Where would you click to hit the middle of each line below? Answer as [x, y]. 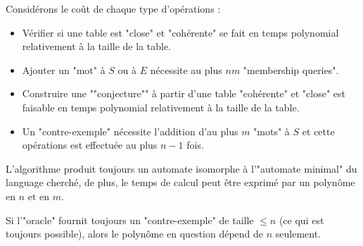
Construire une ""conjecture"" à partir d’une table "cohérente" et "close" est [184, 93]
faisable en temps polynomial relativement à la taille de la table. [161, 107]
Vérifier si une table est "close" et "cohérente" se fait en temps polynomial [180, 32]
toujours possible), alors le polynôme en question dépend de [135, 234]
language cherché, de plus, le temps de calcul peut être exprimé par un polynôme [180, 182]
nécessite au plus [186, 69]
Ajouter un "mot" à [64, 69]
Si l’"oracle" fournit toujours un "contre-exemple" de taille [130, 220]
